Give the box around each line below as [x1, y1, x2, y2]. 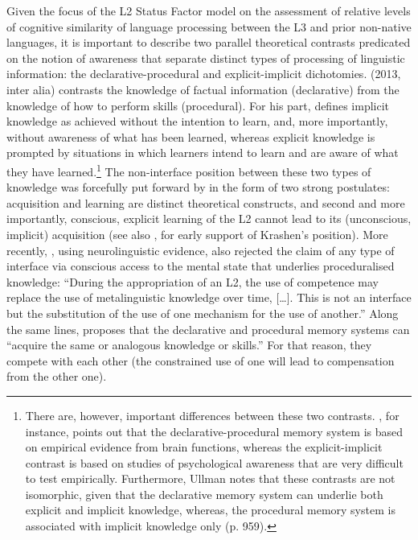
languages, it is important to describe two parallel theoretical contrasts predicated [6, 34, 411, 51]
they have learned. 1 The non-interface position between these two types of [6, 160, 371, 179]
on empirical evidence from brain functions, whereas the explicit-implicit [25, 439, 383, 455]
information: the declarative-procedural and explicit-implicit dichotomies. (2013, [6, 65, 401, 82]
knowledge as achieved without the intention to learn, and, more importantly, [6, 113, 388, 130]
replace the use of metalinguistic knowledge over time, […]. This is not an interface [6, 289, 412, 306]
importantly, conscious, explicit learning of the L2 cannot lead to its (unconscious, [6, 210, 412, 227]
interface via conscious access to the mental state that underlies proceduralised [6, 258, 395, 274]
